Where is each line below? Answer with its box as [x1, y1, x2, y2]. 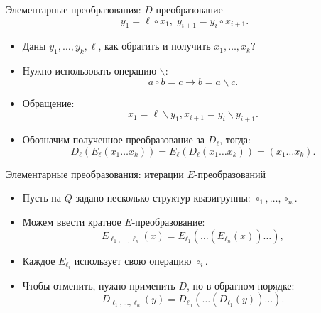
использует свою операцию [74, 253, 192, 268]
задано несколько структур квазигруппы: [75, 190, 251, 205]
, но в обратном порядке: [187, 278, 295, 292]
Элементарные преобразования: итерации [6, 166, 184, 181]
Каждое [22, 253, 55, 268]
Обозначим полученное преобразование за [22, 132, 205, 147]
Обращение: [22, 95, 75, 110]
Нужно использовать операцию [22, 63, 157, 78]
